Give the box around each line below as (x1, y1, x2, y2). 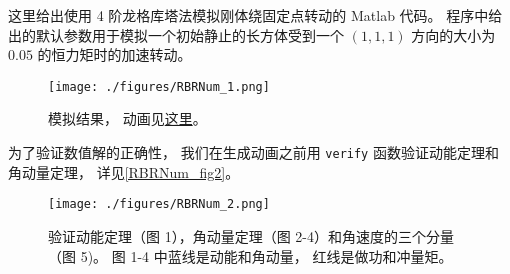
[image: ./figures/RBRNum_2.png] (48, 197, 270, 212)
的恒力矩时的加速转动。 (37, 44, 192, 65)
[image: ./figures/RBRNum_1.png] (48, 79, 270, 94)
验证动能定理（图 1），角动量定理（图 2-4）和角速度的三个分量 (48, 225, 454, 246)
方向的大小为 (411, 24, 496, 45)
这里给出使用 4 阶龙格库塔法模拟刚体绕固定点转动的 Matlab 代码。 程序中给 (8, 5, 503, 25)
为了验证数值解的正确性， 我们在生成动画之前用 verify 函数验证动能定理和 (8, 142, 499, 163)
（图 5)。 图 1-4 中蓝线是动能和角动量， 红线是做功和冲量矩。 (48, 245, 453, 266)
